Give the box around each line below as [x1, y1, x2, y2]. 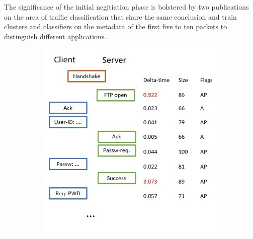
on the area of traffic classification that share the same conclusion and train [4, 11, 237, 22]
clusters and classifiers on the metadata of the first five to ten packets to [4, 21, 227, 32]
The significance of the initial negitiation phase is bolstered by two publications [4, 2, 249, 12]
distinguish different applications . [4, 31, 107, 41]
